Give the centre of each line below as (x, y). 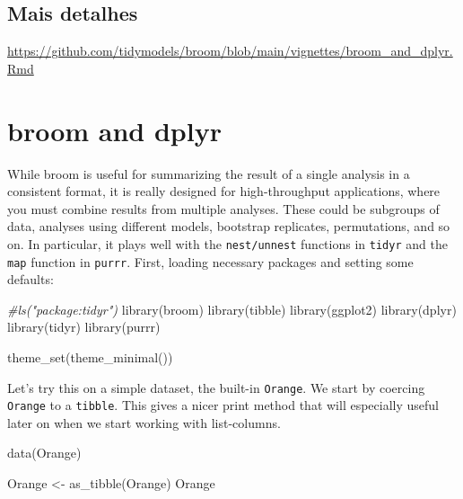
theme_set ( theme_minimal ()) (90, 356)
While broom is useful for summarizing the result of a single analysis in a (209, 173)
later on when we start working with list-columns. (144, 422)
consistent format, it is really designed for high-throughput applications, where (224, 191)
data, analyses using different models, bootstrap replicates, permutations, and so (229, 226)
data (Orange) (44, 453)
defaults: (31, 279)
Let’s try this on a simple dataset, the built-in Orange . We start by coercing (216, 387)
